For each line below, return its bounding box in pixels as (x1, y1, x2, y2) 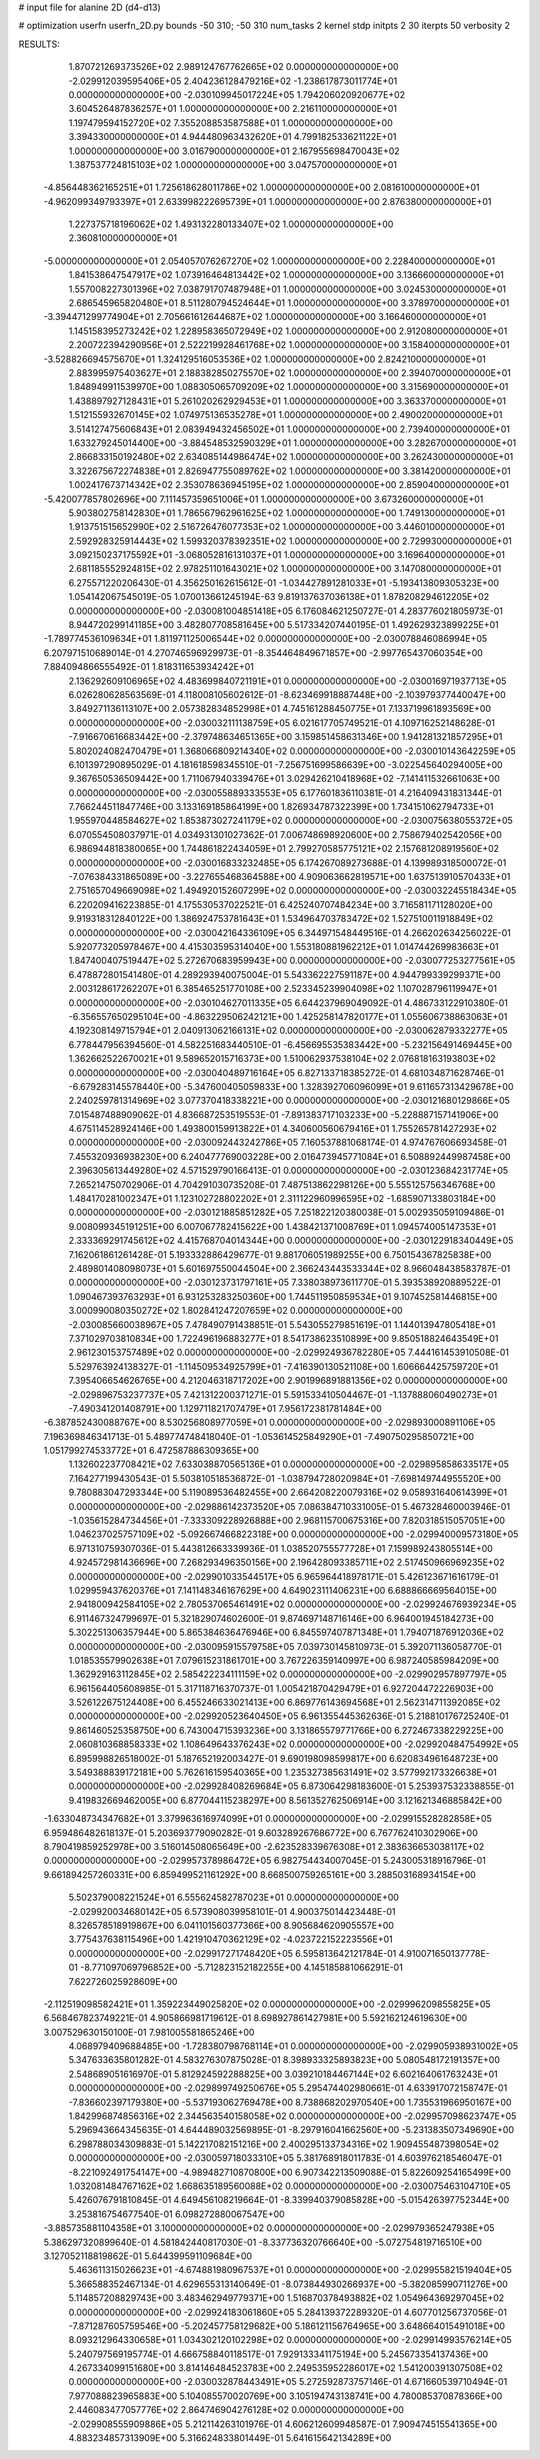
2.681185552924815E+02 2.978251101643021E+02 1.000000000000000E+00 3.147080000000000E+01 (68, 563, 502, 575)
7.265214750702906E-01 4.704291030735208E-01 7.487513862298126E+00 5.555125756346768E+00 (68, 1178, 496, 1190)
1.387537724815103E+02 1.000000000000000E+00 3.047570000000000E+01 (68, 158, 398, 170)
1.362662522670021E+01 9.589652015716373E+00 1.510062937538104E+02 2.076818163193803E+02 (68, 1053, 496, 1065)
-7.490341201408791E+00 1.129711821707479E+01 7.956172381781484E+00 (68, 1402, 382, 1414)
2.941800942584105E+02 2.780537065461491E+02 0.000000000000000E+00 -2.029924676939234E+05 (68, 1598, 517, 1610)
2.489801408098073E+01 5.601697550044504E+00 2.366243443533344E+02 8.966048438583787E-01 (68, 1262, 511, 1274)
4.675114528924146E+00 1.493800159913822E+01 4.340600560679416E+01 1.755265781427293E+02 (68, 1123, 497, 1135)
